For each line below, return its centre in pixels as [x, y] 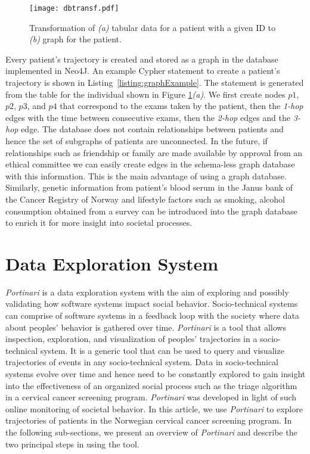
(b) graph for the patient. [75, 39]
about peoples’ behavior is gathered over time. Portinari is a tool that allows [146, 327]
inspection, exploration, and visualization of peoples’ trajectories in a [131, 339]
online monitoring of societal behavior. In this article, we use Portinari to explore [154, 408]
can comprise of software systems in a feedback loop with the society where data [152, 315]
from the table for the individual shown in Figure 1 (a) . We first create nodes [145, 94]
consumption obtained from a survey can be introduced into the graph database [151, 211]
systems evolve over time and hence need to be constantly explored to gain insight [156, 374]
